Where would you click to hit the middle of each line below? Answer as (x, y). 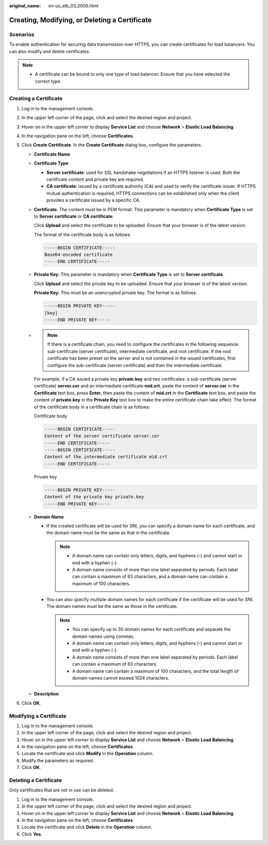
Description (46, 694)
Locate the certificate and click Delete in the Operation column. (87, 827)
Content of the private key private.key (94, 497)
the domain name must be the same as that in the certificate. (108, 533)
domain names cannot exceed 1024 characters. (121, 678)
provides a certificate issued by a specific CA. (94, 200)
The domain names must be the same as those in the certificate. (112, 607)
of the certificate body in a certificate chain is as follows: (92, 407)
